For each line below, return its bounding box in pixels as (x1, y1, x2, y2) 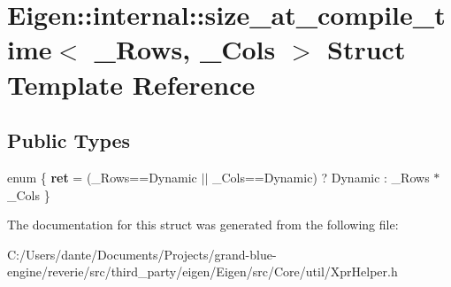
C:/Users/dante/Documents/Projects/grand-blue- (7, 244, 277, 263)
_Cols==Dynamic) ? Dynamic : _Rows (211, 167, 430, 186)
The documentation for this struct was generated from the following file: (7, 215, 399, 234)
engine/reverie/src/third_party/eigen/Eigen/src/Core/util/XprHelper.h (7, 262, 398, 281)
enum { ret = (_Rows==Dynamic (7, 167, 197, 186)
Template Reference (7, 66, 256, 102)
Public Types (7, 127, 131, 154)
